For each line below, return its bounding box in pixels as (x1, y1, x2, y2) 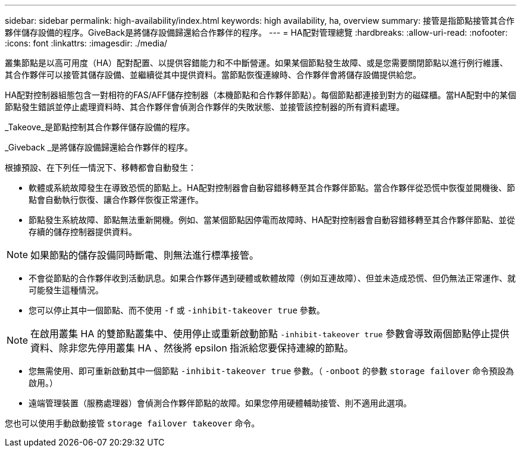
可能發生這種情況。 (29, 285, 103, 295)
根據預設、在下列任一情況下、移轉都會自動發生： (5, 162, 196, 172)
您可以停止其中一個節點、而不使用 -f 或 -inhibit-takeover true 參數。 (29, 305, 325, 315)
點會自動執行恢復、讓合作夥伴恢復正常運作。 (29, 194, 203, 205)
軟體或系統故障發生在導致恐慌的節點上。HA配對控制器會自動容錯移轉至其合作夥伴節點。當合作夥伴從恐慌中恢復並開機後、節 (29, 183, 516, 193)
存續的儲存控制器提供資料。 (29, 227, 137, 237)
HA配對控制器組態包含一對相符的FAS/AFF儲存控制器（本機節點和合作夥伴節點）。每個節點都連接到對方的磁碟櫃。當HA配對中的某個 (5, 90, 516, 100)
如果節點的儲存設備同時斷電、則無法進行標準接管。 (30, 249, 259, 261)
